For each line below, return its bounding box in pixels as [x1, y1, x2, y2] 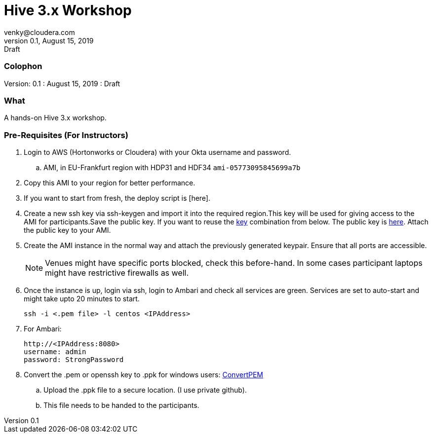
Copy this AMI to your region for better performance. [24, 179, 196, 187]
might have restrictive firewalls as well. [45, 268, 189, 278]
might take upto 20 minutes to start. [24, 294, 140, 303]
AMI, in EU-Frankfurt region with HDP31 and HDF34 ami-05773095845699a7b [43, 163, 301, 172]
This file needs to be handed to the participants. [43, 401, 199, 409]
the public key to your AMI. [24, 226, 111, 234]
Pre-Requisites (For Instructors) [4, 130, 128, 140]
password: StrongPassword [24, 356, 124, 364]
